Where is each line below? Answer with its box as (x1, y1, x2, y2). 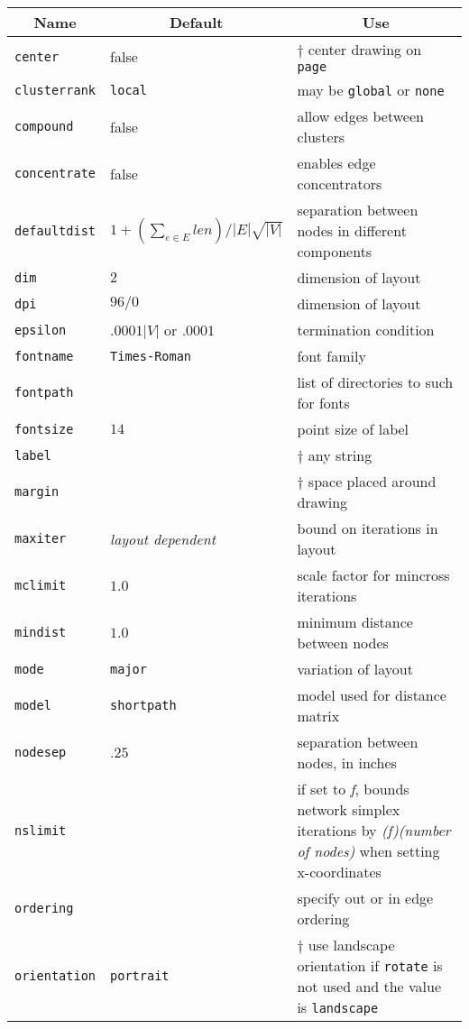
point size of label (297, 418, 409, 439)
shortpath (110, 698, 177, 712)
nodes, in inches (297, 752, 397, 773)
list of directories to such (297, 372, 454, 392)
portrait (110, 969, 170, 983)
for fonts (297, 392, 350, 413)
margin (14, 484, 60, 499)
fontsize (14, 421, 74, 436)
